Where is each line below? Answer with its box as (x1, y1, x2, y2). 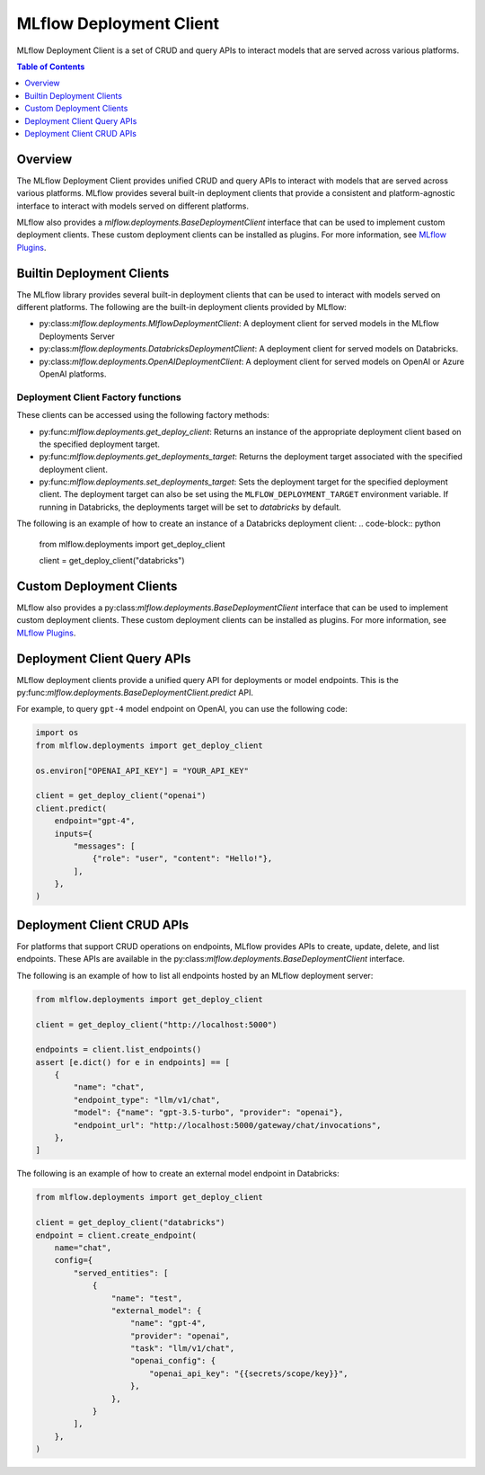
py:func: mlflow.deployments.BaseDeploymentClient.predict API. (16, 688, 253, 698)
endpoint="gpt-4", (54, 816, 136, 826)
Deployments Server (39, 331, 116, 342)
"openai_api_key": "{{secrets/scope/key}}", (148, 1368, 348, 1379)
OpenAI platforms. (39, 369, 107, 379)
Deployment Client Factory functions (16, 391, 181, 404)
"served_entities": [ (73, 1267, 169, 1278)
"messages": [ (73, 840, 136, 851)
